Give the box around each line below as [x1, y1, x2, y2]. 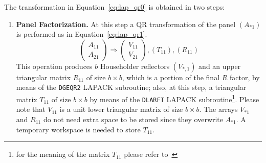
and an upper [198, 60, 241, 71]
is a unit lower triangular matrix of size [59, 104, 183, 114]
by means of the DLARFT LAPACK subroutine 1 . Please [90, 92, 259, 104]
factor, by [229, 72, 260, 82]
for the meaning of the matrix [16, 149, 110, 159]
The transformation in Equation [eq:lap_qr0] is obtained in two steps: [4, 2, 225, 12]
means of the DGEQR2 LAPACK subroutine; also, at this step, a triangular [16, 82, 247, 92]
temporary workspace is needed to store [16, 124, 141, 134]
